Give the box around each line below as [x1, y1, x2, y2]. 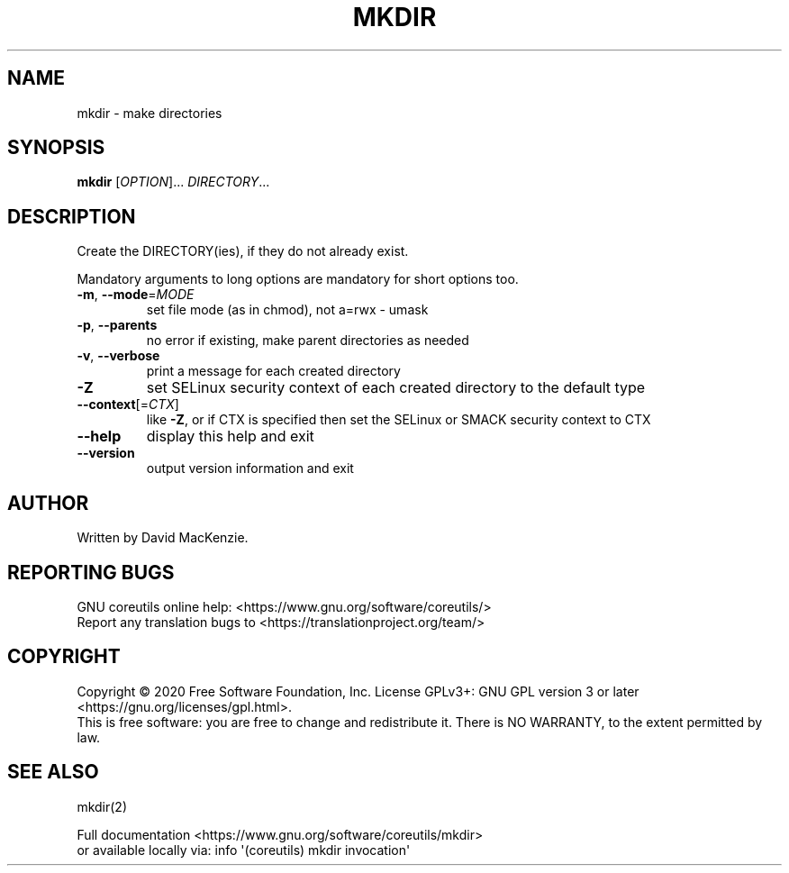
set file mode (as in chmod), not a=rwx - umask [146, 302, 429, 318]
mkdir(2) [77, 798, 128, 814]
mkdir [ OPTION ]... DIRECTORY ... [77, 174, 270, 190]
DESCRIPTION [7, 205, 136, 228]
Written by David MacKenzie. [77, 530, 249, 546]
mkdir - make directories [77, 105, 222, 121]
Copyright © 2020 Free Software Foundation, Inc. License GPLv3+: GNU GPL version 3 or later [77, 683, 639, 699]
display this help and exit [146, 427, 314, 446]
